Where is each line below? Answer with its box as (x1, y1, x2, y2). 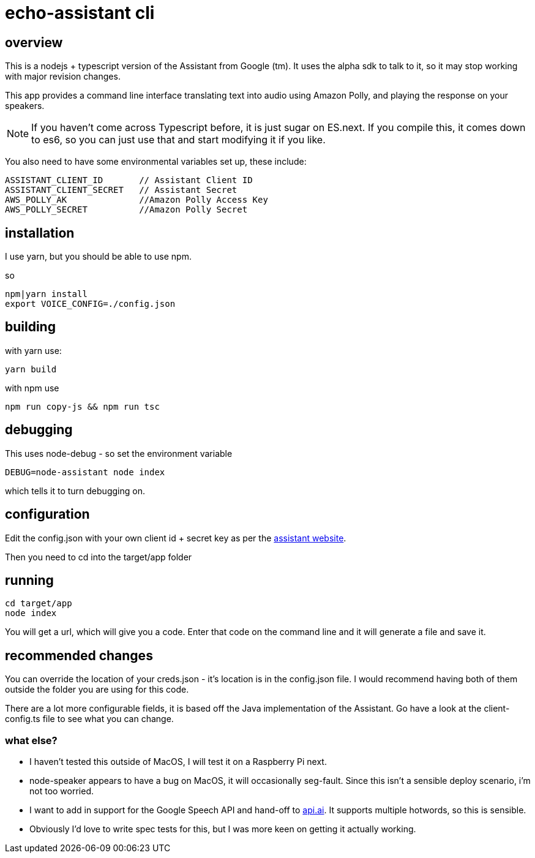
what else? (5, 734, 58, 747)
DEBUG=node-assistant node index (5, 467, 165, 477)
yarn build (5, 364, 57, 374)
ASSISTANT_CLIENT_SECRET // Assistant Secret (5, 185, 238, 195)
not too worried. (29, 785, 94, 796)
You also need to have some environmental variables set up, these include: (5, 156, 307, 167)
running (5, 572, 54, 588)
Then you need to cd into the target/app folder (5, 551, 192, 562)
